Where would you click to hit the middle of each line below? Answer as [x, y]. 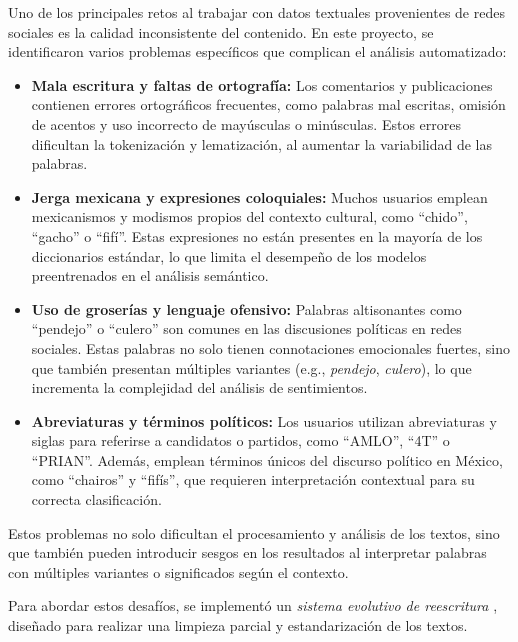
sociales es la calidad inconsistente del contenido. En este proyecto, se [221, 31]
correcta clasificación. [96, 499]
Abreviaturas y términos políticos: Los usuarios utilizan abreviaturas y [264, 420]
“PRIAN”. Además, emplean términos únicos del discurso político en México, [267, 459]
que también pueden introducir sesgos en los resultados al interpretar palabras [247, 552]
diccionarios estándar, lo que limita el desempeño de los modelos [229, 255]
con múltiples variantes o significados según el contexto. [178, 571]
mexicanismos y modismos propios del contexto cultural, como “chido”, [249, 216]
